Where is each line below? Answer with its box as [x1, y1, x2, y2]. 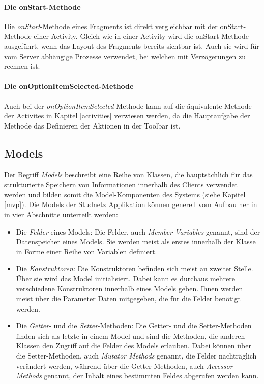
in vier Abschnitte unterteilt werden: [4, 209, 118, 219]
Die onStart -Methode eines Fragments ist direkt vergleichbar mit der [4, 20, 218, 31]
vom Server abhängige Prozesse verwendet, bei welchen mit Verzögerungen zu [4, 50, 246, 61]
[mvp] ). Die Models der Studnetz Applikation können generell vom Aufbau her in [4, 199, 257, 210]
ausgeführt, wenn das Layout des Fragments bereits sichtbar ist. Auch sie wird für [4, 40, 259, 51]
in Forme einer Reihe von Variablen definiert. [16, 246, 157, 257]
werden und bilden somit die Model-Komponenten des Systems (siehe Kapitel [4, 189, 246, 199]
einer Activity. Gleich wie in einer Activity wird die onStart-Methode [34, 31, 249, 41]
